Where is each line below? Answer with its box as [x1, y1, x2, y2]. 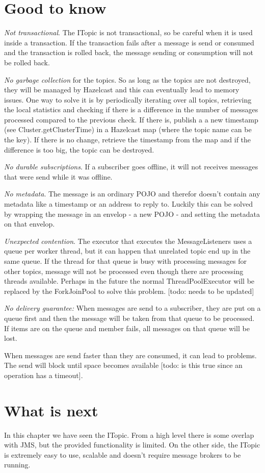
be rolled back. [4, 57, 50, 67]
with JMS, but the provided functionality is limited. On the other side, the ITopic [4, 439, 260, 450]
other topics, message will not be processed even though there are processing [4, 265, 244, 276]
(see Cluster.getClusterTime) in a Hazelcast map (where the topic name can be [4, 124, 252, 135]
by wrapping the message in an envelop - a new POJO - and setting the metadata [4, 208, 260, 219]
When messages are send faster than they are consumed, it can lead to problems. [4, 350, 257, 360]
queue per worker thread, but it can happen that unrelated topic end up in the [4, 245, 251, 256]
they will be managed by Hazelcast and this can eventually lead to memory [4, 84, 240, 95]
